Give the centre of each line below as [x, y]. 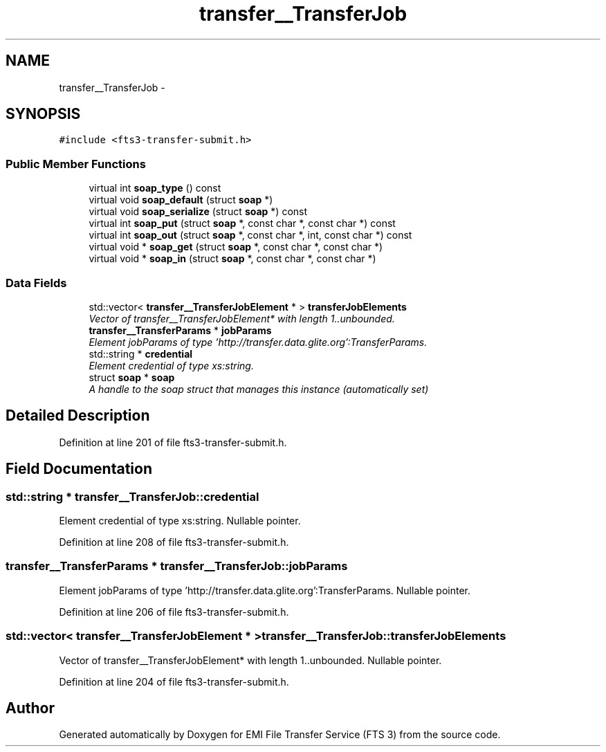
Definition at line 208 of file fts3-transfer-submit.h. [174, 542]
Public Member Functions [76, 164]
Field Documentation [79, 469]
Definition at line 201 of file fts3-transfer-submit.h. [173, 442]
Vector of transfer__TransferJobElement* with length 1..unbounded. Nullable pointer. [250, 660]
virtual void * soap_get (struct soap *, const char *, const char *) [236, 247]
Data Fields [36, 283]
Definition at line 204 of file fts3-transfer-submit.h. [174, 681]
